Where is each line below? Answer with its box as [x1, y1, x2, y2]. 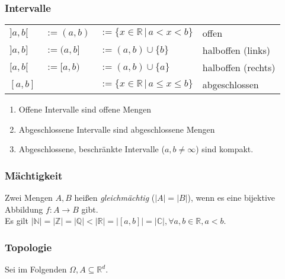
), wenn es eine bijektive [187, 191, 276, 204]
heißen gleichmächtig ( [74, 191, 155, 204]
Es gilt [5, 214, 28, 227]
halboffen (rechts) [202, 60, 276, 75]
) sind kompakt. [196, 143, 254, 155]
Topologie [5, 239, 52, 254]
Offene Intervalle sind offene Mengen [18, 103, 152, 116]
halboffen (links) [202, 43, 271, 57]
